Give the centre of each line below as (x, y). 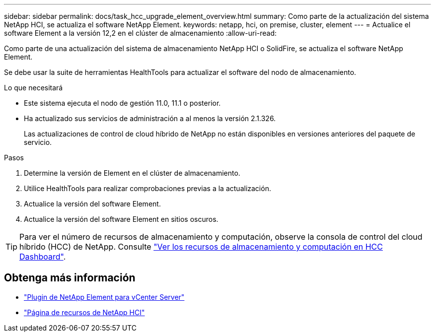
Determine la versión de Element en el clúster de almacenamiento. (132, 173)
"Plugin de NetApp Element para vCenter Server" (104, 297)
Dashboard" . (43, 257)
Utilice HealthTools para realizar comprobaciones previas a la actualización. (147, 188)
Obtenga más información (70, 278)
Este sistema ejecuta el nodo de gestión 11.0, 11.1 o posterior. (122, 103)
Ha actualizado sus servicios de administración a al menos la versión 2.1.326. (150, 118)
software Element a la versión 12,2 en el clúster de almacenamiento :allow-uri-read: (141, 33)
